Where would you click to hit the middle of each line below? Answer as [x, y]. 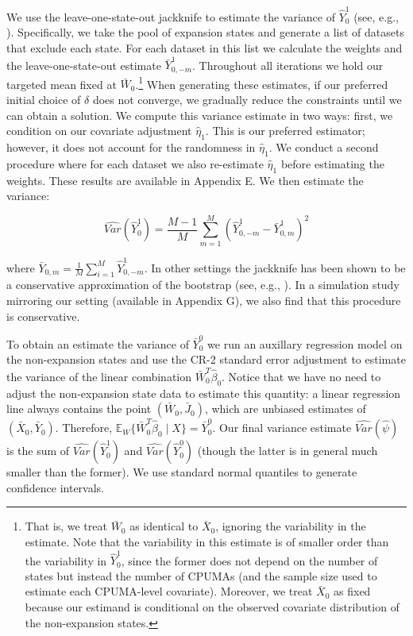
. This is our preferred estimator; [285, 131]
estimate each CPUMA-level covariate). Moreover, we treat [169, 591]
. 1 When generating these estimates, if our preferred [262, 83]
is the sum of [38, 451]
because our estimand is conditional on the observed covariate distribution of [212, 607]
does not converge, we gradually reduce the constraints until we [247, 99]
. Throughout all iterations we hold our [288, 65]
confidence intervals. [56, 487]
